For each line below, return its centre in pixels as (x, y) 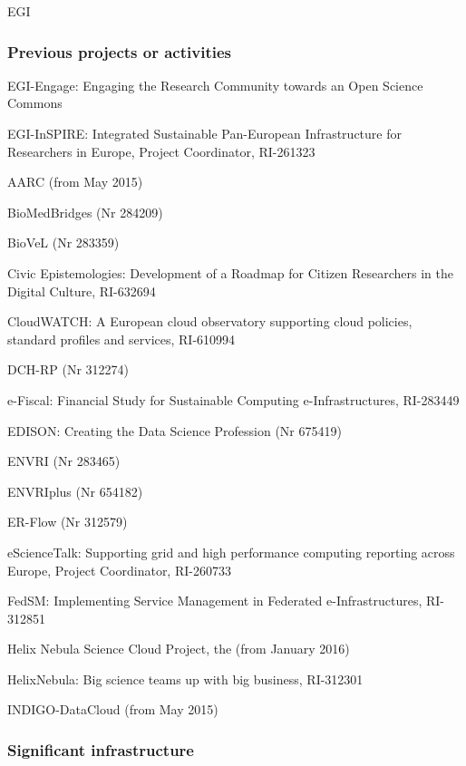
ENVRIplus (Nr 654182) (75, 491)
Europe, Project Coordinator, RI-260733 (119, 570)
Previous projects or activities (119, 51)
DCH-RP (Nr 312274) (68, 369)
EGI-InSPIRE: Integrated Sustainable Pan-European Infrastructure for (204, 133)
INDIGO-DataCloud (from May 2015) (113, 709)
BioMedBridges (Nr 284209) (85, 212)
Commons (35, 103)
